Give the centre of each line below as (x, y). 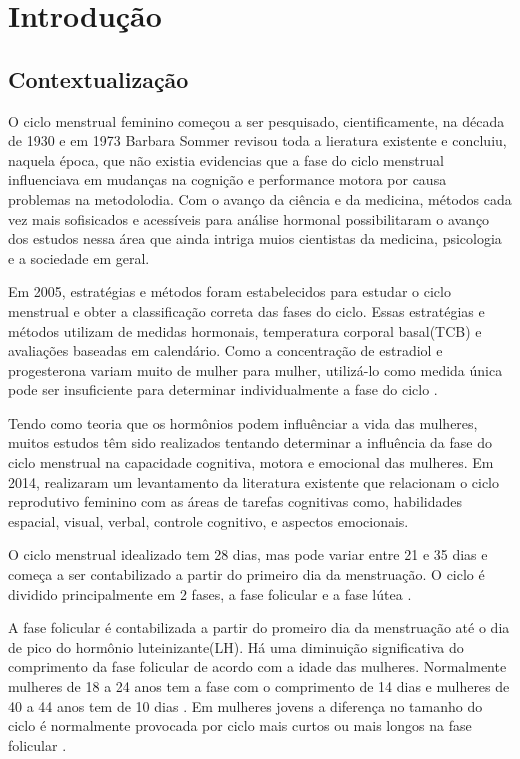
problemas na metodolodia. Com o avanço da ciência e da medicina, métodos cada (260, 198)
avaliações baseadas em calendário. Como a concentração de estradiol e (225, 350)
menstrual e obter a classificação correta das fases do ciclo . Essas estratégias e (246, 310)
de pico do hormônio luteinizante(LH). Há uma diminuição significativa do (236, 646)
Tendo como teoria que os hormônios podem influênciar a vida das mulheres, (243, 422)
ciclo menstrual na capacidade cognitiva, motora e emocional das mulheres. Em (251, 462)
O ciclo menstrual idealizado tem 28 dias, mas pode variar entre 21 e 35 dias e (248, 554)
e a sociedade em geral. (79, 257)
